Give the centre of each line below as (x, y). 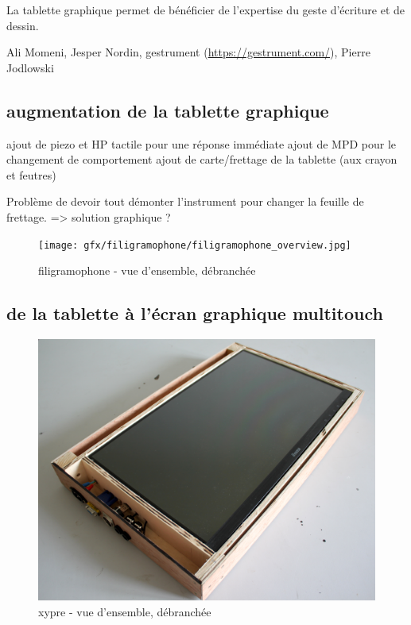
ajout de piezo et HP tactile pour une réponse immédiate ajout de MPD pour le (202, 143)
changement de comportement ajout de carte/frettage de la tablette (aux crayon (202, 159)
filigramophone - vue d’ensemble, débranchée (147, 270)
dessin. (23, 25)
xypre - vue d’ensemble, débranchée (125, 611)
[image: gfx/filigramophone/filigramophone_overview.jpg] (195, 245)
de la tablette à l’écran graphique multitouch (195, 313)
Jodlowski (30, 67)
